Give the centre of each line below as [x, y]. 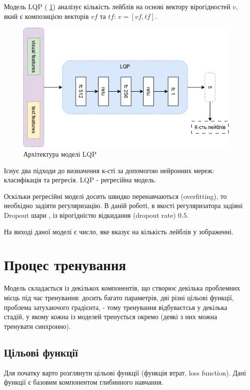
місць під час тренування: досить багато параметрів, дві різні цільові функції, [119, 297]
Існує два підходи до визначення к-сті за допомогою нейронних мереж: [109, 170]
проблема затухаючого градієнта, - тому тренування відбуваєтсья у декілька [116, 307]
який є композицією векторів [47, 16]
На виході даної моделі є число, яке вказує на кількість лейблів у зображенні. [119, 231]
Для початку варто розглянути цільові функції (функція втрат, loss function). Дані [125, 372]
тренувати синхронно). [38, 326]
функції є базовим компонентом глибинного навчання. [84, 382]
